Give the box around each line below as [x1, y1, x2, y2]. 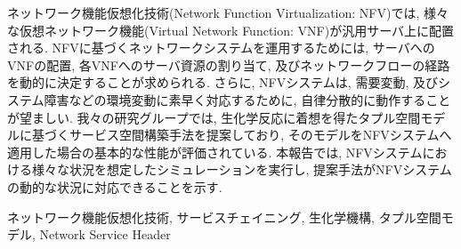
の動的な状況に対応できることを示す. [7, 177, 222, 196]
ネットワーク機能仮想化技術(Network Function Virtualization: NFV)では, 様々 [7, 4, 449, 21]
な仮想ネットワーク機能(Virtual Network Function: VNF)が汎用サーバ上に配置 [7, 20, 455, 39]
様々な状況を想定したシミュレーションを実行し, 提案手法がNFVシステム [31, 160, 452, 179]
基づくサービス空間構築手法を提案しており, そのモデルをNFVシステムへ [31, 125, 452, 144]
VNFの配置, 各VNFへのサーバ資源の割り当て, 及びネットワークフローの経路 [7, 55, 450, 74]
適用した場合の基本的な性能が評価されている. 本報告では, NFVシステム [7, 142, 423, 161]
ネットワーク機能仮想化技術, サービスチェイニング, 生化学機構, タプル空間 [7, 207, 441, 226]
